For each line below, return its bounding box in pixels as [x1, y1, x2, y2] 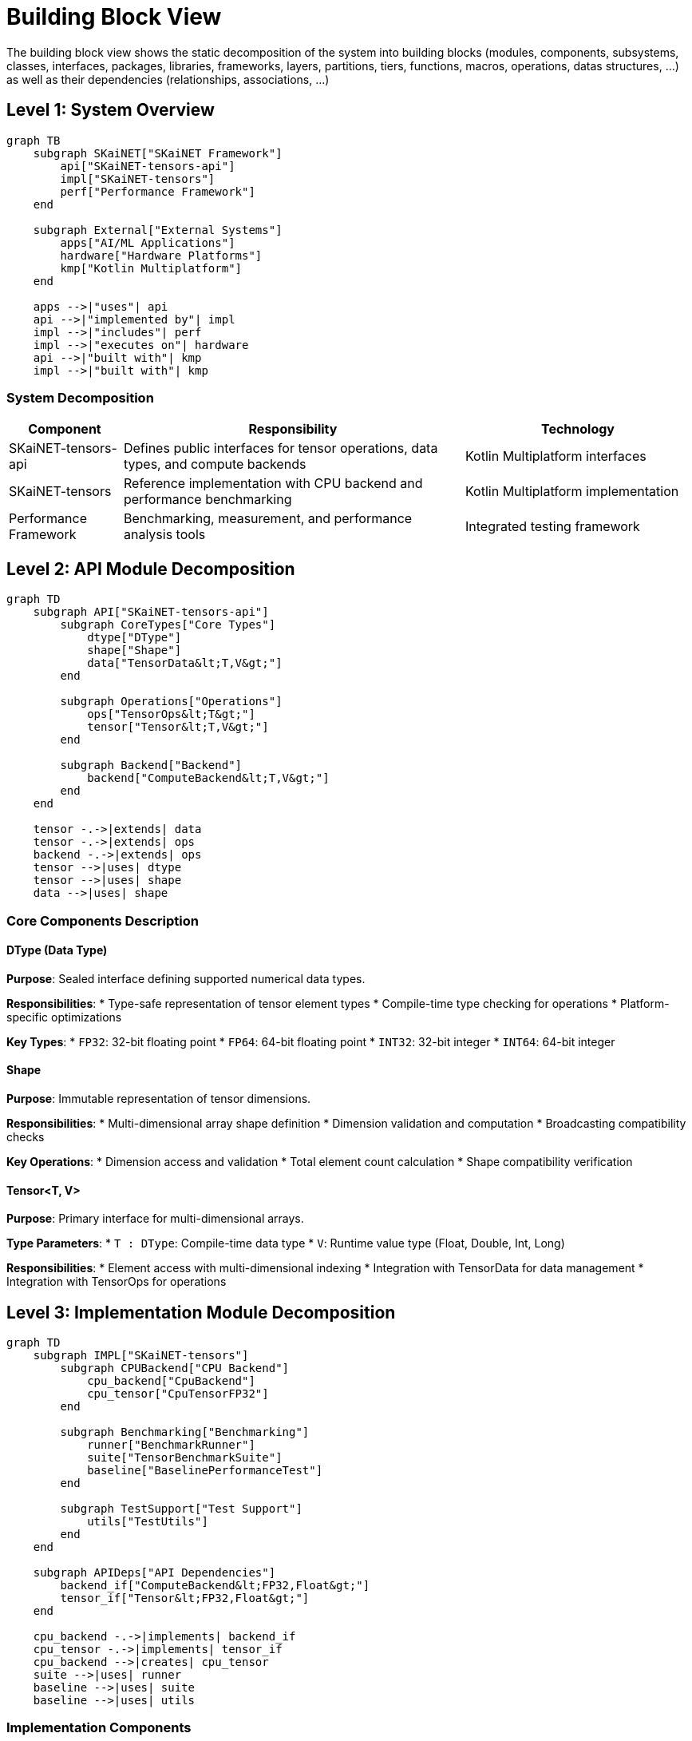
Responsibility [248, 421, 338, 438]
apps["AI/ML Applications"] [60, 236, 235, 249]
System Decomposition [6, 389, 154, 406]
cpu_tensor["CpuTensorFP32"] [87, 1387, 269, 1401]
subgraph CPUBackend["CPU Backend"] [60, 1362, 290, 1375]
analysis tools [123, 526, 206, 543]
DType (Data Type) [6, 943, 108, 958]
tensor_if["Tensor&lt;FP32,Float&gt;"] [60, 1592, 310, 1605]
